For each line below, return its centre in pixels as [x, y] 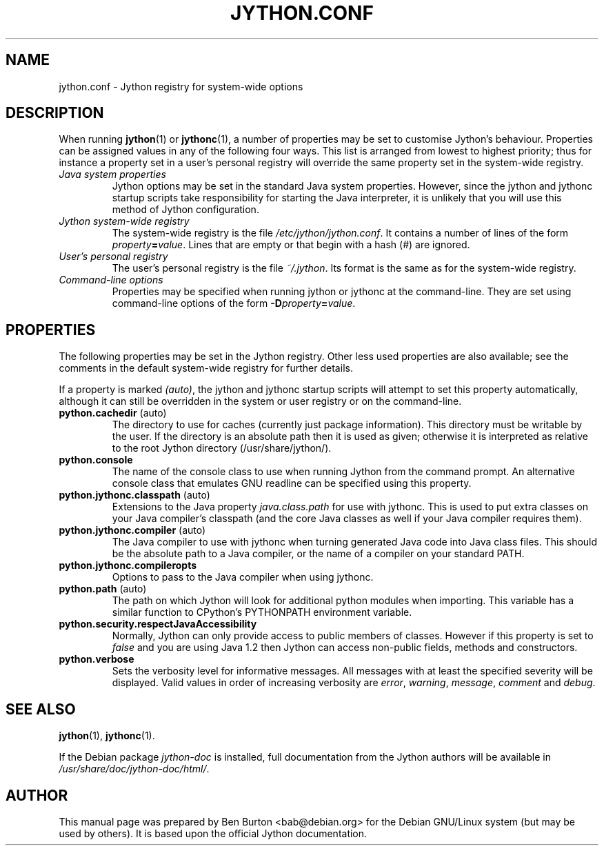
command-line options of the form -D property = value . [234, 303]
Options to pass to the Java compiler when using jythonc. [243, 577]
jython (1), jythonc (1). [107, 736]
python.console [96, 460]
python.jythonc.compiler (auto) [132, 530]
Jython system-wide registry [124, 221]
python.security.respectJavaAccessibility [158, 624]
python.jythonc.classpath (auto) [134, 495]
